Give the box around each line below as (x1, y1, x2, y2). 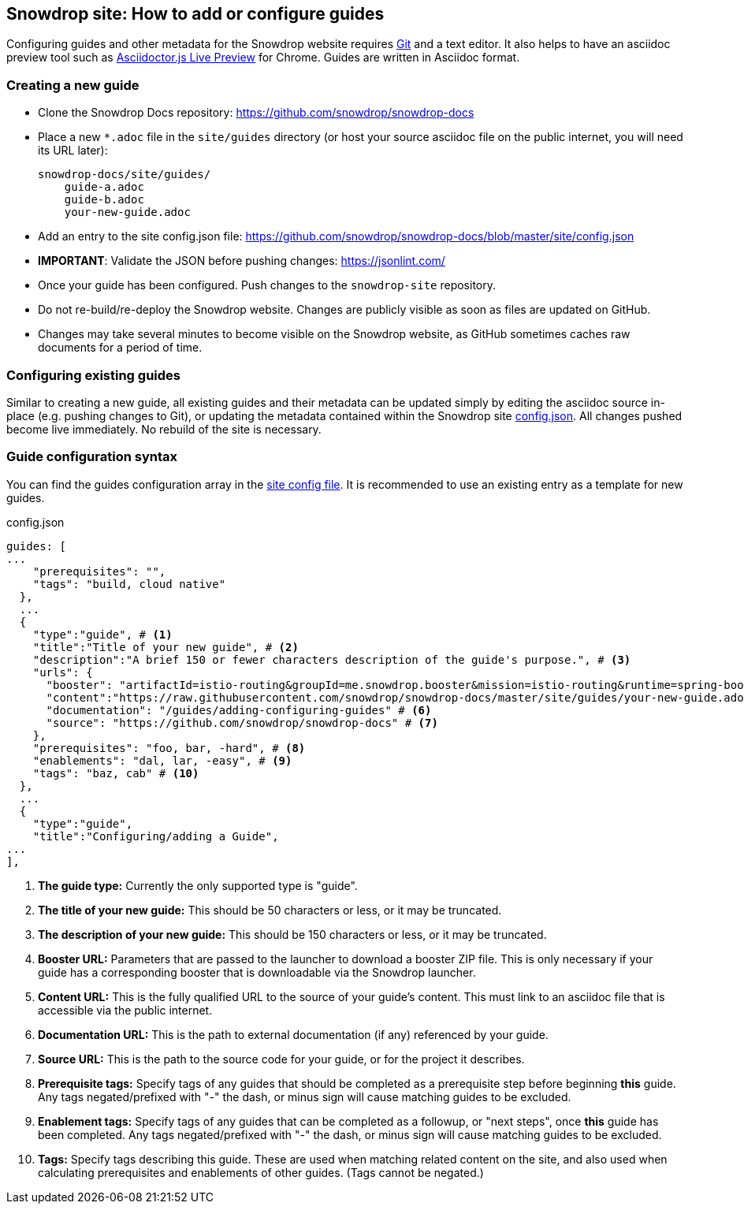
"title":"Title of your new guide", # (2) (32, 640, 299, 653)
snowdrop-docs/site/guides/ (38, 168, 211, 181)
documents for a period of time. (38, 341, 203, 355)
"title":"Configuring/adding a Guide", (32, 829, 279, 843)
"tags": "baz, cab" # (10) (32, 766, 199, 780)
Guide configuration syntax (6, 449, 177, 465)
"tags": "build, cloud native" (32, 577, 226, 590)
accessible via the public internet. (38, 1003, 213, 1017)
